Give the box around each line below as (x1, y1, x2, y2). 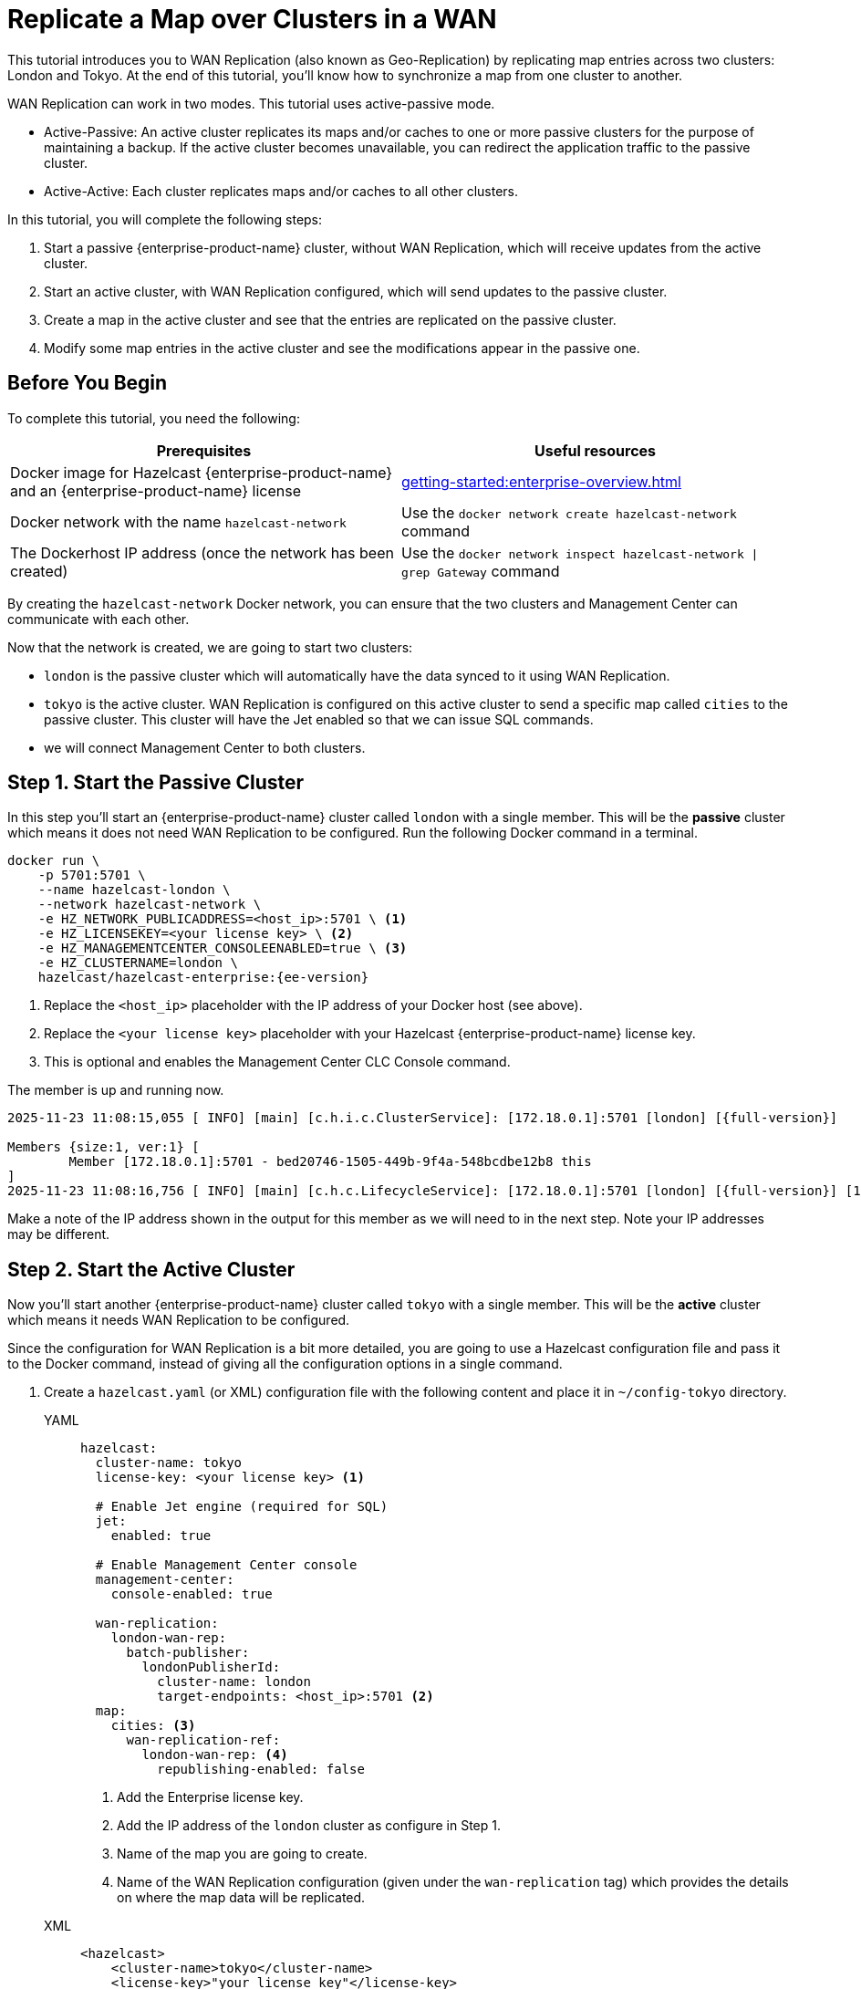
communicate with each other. (7, 610, 190, 627)
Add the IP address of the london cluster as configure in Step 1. (117, 1817, 501, 1834)
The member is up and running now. (7, 1082, 224, 1099)
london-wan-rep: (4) (141, 1747, 288, 1763)
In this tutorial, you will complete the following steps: (7, 211, 323, 227)
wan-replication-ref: (126, 1733, 281, 1748)
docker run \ (7, 853, 100, 869)
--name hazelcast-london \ (37, 882, 231, 898)
